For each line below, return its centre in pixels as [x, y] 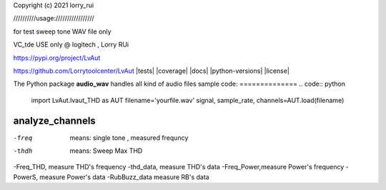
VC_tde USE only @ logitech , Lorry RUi [71, 45]
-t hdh [23, 151]
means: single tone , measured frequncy [129, 137]
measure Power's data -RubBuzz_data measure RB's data [125, 177]
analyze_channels [54, 120]
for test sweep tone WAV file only [62, 31]
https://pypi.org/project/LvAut [57, 58]
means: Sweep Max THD [106, 151]
